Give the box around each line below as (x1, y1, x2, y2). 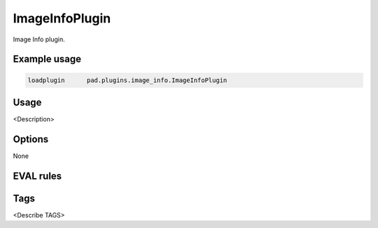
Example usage (13, 53, 82, 65)
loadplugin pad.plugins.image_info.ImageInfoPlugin (27, 76, 227, 84)
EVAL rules (13, 170, 62, 182)
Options (13, 133, 49, 145)
